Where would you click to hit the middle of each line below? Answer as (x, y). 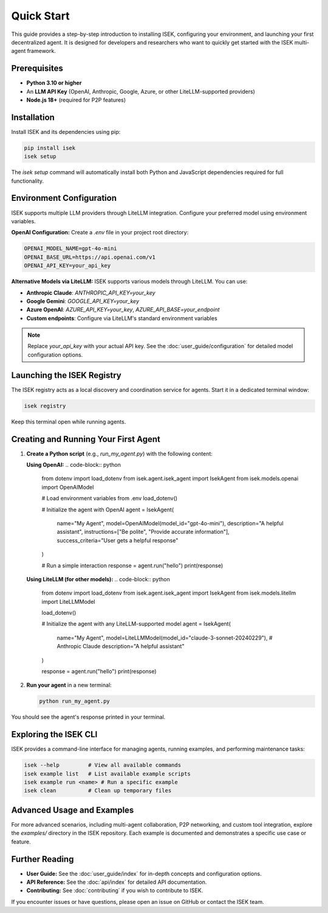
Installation (33, 117)
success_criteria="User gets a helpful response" (118, 540)
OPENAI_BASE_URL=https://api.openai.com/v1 (90, 257)
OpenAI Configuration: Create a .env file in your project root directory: (100, 233)
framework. (41, 51)
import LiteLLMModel (68, 601)
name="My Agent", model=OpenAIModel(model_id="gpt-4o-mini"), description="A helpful (170, 523)
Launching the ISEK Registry (66, 375)
